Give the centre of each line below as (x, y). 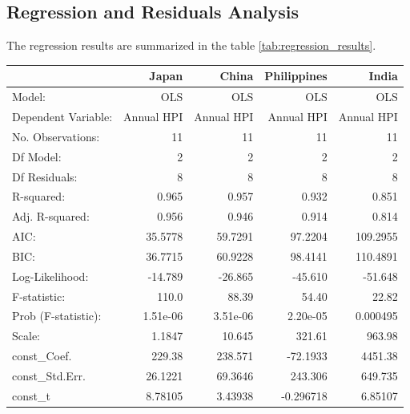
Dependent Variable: (62, 116)
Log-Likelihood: (50, 276)
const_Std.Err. (49, 375)
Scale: (26, 336)
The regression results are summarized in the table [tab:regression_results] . (191, 45)
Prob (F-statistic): (57, 316)
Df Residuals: (45, 176)
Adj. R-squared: (51, 216)
